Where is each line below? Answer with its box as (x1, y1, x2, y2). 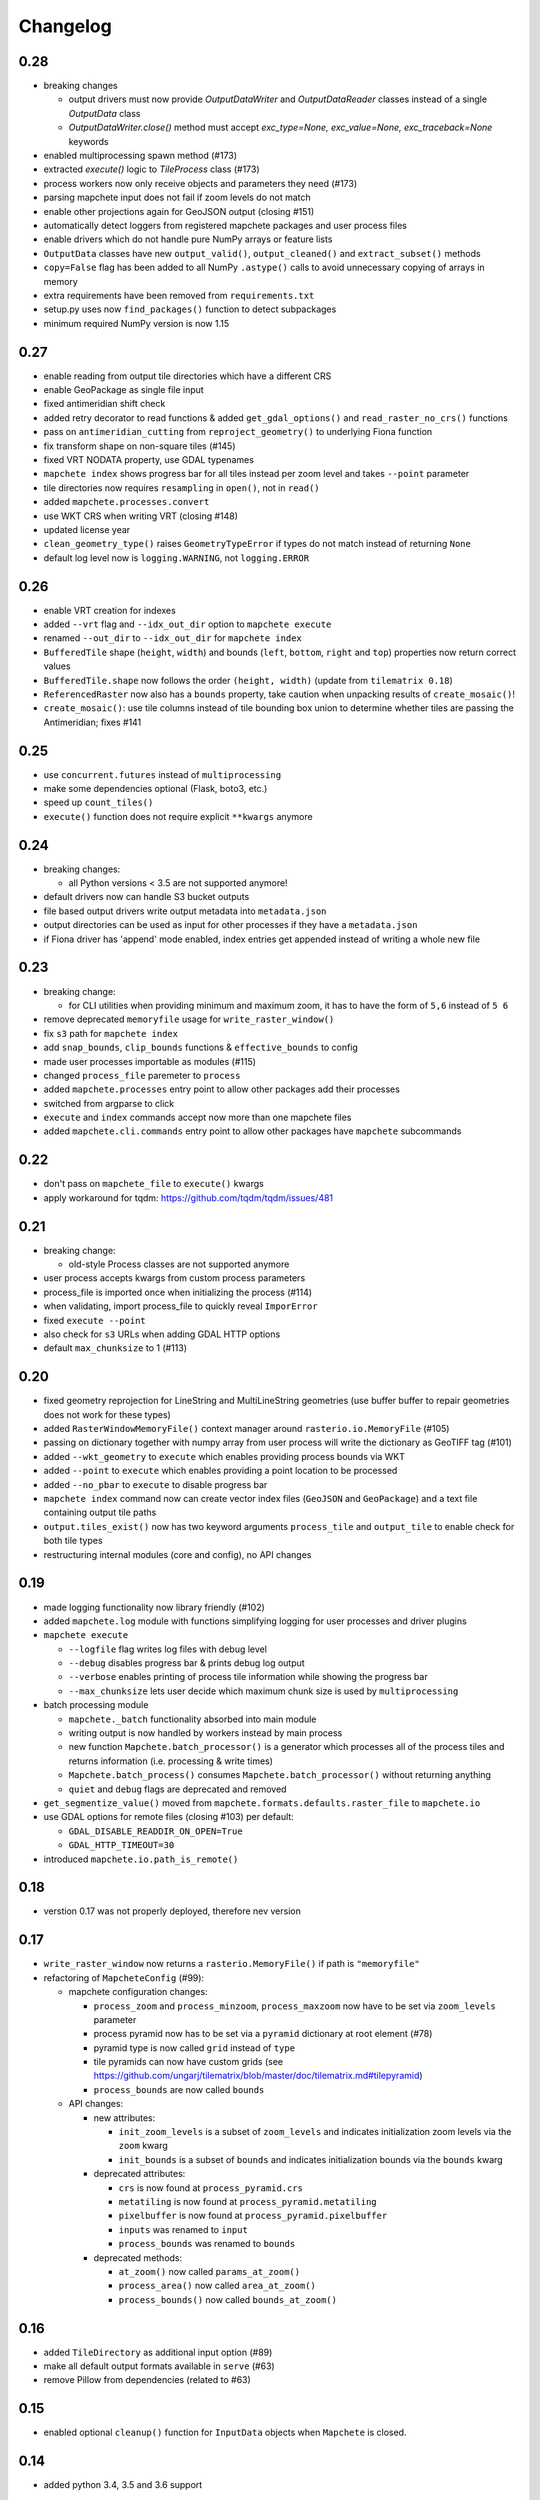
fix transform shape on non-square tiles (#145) (43, 440, 236, 452)
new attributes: (93, 2111, 156, 2124)
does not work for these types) (43, 1408, 172, 1420)
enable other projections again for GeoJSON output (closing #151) (43, 205, 315, 217)
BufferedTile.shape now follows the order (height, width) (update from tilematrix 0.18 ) (43, 674, 454, 686)
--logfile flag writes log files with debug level (68, 1643, 267, 1655)
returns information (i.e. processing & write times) (68, 1755, 274, 1767)
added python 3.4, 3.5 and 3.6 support (43, 2479, 203, 2491)
